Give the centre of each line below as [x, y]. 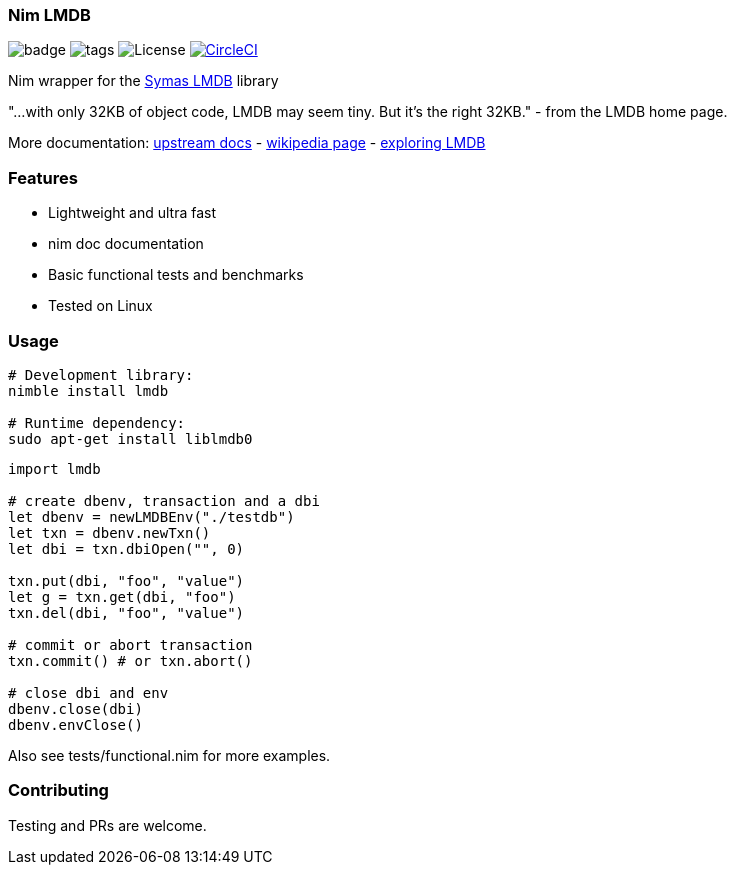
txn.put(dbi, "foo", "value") [126, 580]
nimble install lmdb [88, 390]
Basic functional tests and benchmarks [176, 275]
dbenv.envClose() [75, 724]
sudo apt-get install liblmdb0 [130, 438]
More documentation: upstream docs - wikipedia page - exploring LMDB [247, 143]
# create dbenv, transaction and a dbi [164, 500]
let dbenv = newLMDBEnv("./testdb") [151, 516]
